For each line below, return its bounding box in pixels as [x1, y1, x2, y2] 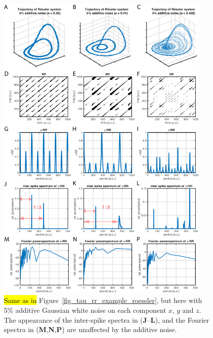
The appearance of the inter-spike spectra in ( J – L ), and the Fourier [4, 314, 210, 325]
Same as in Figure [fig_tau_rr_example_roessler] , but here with [4, 295, 202, 305]
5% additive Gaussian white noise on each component [4, 305, 167, 315]
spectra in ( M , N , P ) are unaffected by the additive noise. [4, 324, 177, 335]
